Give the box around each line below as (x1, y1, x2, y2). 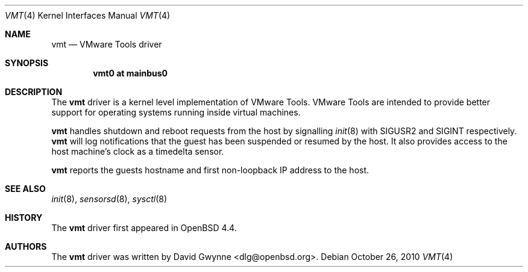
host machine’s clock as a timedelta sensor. (51, 146, 224, 156)
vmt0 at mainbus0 (93, 68, 168, 78)
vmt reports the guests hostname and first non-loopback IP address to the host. (51, 165, 369, 175)
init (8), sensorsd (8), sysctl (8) (51, 194, 168, 204)
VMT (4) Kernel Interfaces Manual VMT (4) (5, 10, 171, 20)
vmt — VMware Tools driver (51, 39, 162, 49)
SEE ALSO (5, 184, 46, 194)
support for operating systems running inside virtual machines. (51, 107, 301, 117)
